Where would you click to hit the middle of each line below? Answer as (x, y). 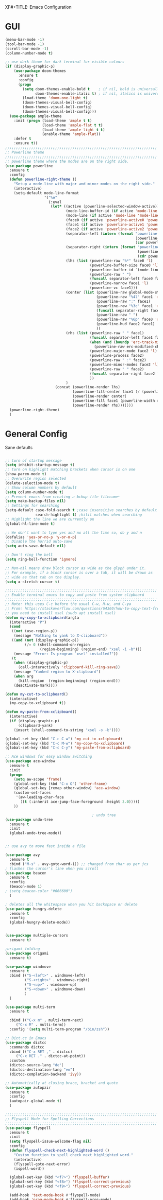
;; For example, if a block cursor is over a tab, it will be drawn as (79, 573)
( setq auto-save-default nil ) (36, 546)
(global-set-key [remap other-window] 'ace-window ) (67, 788)
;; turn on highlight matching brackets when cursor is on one (70, 470)
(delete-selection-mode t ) (32, 483)
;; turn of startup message (33, 461)
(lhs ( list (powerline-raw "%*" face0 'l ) (109, 261)
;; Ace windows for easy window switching (49, 757)
